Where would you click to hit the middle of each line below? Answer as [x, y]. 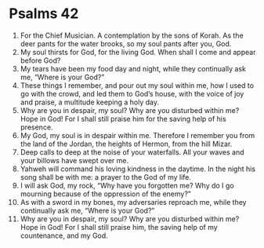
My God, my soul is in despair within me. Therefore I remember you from [137, 135]
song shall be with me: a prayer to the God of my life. [105, 177]
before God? [40, 60]
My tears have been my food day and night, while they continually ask [133, 68]
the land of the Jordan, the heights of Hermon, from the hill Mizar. [126, 144]
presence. [36, 127]
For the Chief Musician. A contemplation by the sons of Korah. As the [132, 35]
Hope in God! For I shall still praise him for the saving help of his [123, 119]
